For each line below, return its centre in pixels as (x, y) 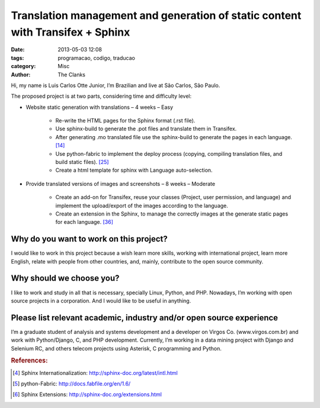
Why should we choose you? (65, 278)
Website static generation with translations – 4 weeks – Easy (99, 107)
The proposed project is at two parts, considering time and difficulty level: (101, 96)
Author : (21, 75)
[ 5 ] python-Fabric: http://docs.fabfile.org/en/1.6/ (72, 384)
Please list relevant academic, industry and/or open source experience (145, 318)
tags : (17, 58)
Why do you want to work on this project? (89, 239)
